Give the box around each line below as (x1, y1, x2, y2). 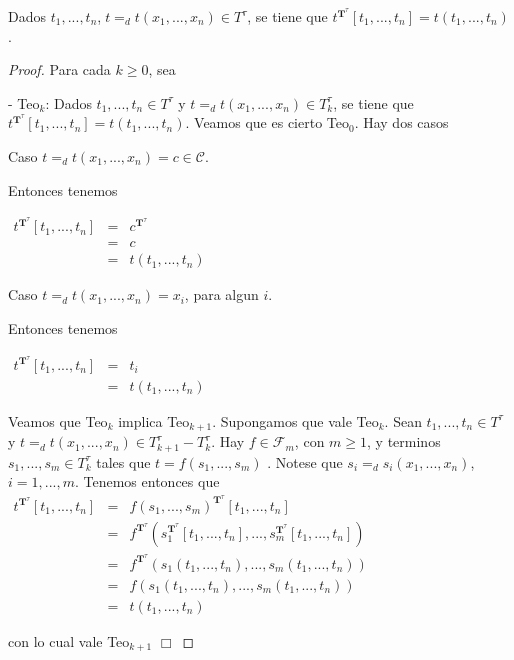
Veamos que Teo (8, 410, 108, 431)
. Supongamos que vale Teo (212, 410, 379, 431)
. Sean (384, 410, 422, 431)
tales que (96, 451, 151, 472)
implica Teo (118, 410, 190, 431)
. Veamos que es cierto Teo (185, 112, 349, 133)
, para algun (184, 284, 259, 305)
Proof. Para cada (8, 59, 111, 80)
